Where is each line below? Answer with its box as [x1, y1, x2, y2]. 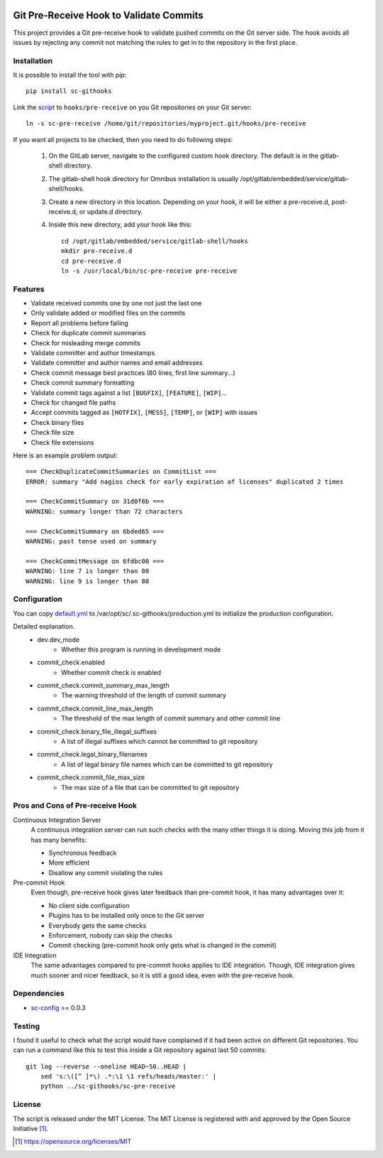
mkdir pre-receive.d [61, 247, 133, 255]
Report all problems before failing [30, 318, 129, 327]
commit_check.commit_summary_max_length [37, 681, 170, 690]
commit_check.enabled [37, 658, 106, 667]
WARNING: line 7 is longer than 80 [26, 567, 150, 575]
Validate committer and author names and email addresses [30, 359, 203, 367]
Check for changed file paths [30, 398, 116, 406]
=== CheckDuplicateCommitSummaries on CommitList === [26, 467, 216, 476]
